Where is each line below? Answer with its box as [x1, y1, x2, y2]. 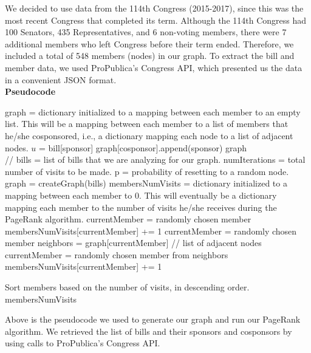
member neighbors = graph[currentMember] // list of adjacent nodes [5, 236, 262, 249]
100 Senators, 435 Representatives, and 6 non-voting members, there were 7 [5, 26, 287, 38]
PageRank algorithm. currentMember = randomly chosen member [5, 213, 251, 225]
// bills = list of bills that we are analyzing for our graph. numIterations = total [5, 153, 306, 166]
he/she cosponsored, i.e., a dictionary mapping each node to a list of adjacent [5, 129, 293, 142]
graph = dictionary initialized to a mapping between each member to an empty [5, 105, 301, 118]
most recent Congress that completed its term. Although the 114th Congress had [5, 13, 307, 26]
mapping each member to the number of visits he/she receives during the [5, 200, 277, 213]
